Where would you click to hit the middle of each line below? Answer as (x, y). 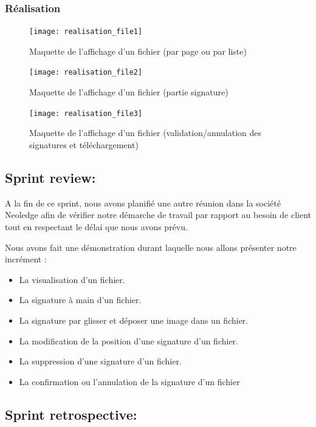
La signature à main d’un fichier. (80, 300)
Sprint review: (50, 177)
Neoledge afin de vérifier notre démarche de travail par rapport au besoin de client (158, 215)
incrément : (26, 259)
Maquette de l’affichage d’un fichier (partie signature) (129, 92)
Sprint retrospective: (71, 414)
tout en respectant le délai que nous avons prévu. (96, 226)
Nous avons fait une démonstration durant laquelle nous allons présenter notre (151, 247)
